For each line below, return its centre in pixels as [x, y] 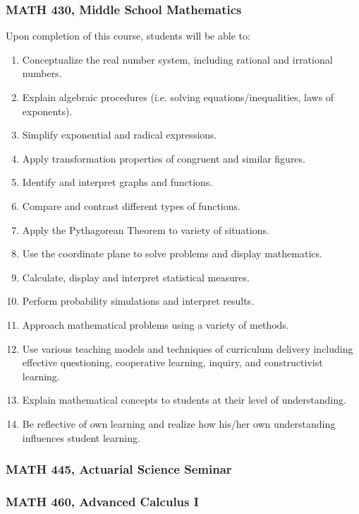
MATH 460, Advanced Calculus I [102, 501]
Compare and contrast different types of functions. [131, 205]
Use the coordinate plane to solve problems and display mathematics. [172, 253]
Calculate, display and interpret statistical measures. [136, 277]
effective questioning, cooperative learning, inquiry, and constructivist [172, 362]
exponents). [47, 111]
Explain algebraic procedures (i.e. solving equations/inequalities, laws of [178, 97]
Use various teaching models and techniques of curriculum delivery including [188, 348]
